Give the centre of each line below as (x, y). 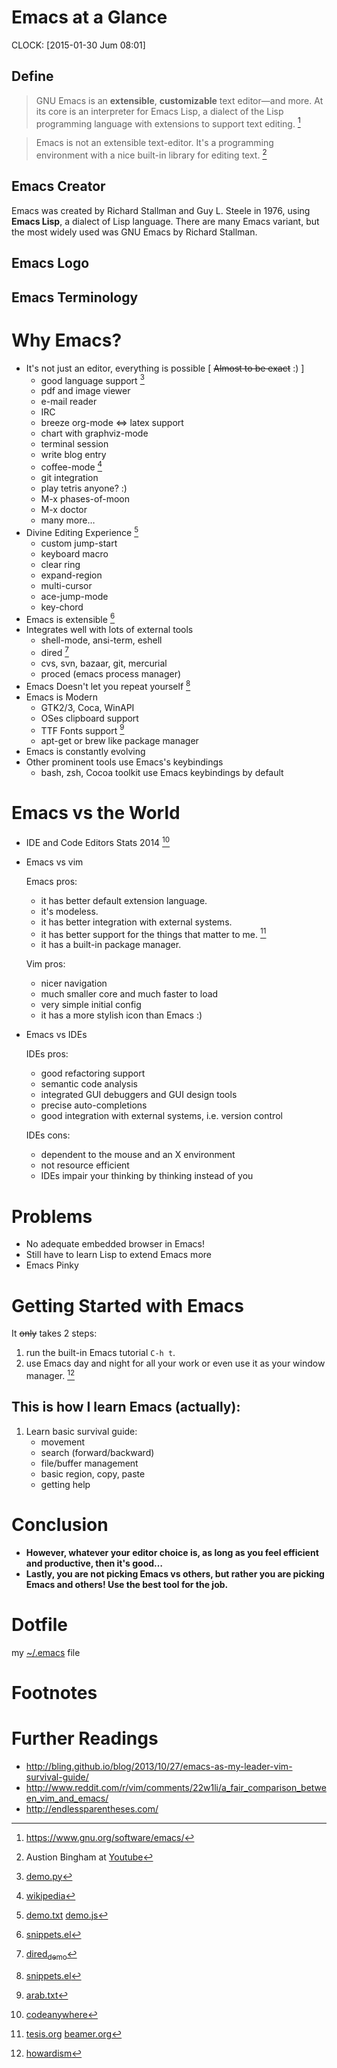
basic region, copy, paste (93, 1473)
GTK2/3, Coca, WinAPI (87, 707)
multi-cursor (66, 585)
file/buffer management (89, 1463)
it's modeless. (69, 911)
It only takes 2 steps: (54, 1333)
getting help (65, 1484)
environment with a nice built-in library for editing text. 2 (151, 154)
